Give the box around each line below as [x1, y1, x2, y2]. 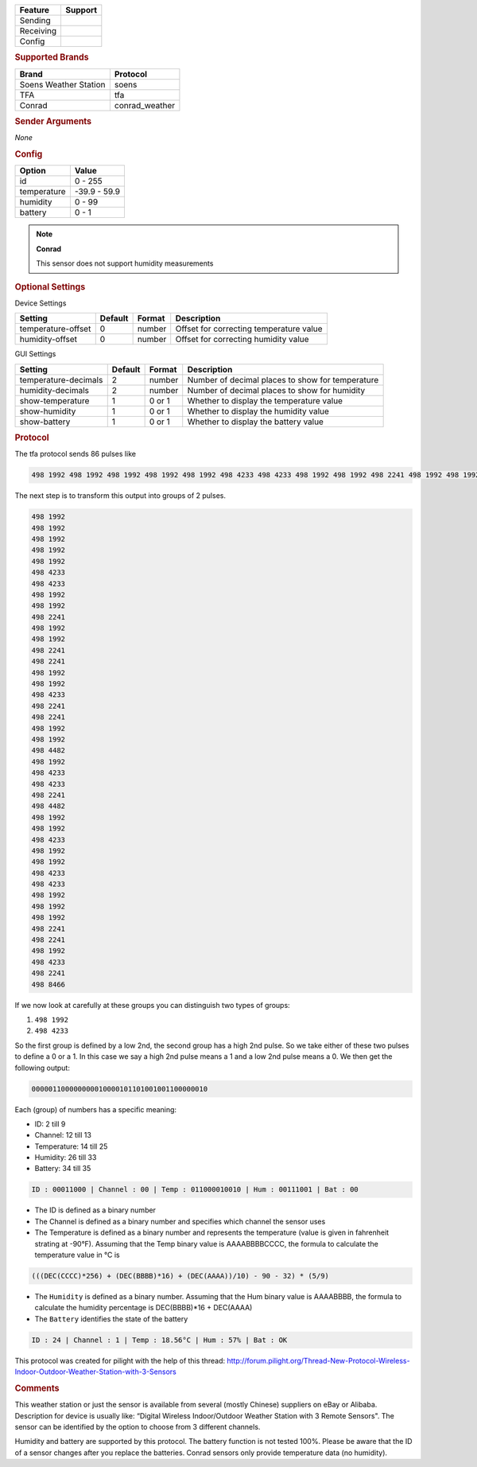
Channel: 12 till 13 [34, 1130, 91, 1140]
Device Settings [14, 298, 67, 308]
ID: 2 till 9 [34, 1119, 66, 1129]
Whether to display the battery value [187, 416, 324, 427]
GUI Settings [14, 349, 56, 359]
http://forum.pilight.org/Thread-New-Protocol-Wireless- [227, 1356, 410, 1365]
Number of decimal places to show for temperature [187, 374, 379, 385]
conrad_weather [114, 99, 176, 111]
